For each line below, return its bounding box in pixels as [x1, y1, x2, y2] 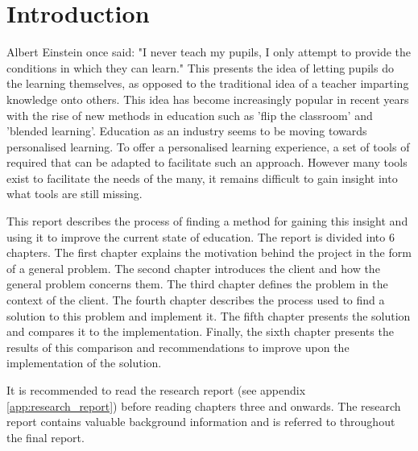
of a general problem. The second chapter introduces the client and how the [6, 259, 380, 276]
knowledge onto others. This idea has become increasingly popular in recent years [6, 90, 409, 107]
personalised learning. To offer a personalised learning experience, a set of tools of [6, 138, 410, 155]
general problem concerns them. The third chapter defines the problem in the [6, 275, 388, 292]
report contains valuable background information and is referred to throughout [6, 413, 395, 430]
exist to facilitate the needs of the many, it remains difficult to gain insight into [6, 169, 398, 186]
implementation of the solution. [6, 354, 162, 371]
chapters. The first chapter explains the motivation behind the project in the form [6, 244, 412, 261]
